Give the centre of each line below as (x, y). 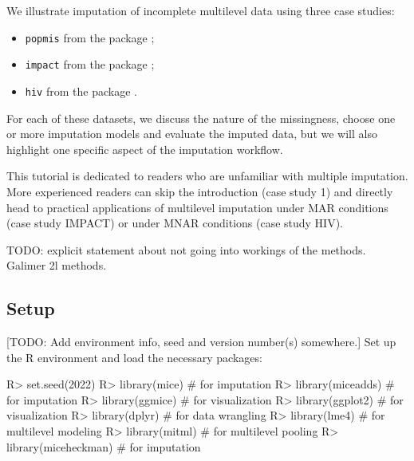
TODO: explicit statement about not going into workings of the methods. (186, 249)
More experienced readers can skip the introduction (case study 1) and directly (200, 191)
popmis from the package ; (90, 37)
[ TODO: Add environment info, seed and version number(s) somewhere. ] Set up (201, 342)
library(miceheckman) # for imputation (104, 446)
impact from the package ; (90, 64)
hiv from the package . (81, 91)
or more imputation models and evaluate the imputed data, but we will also (192, 134)
